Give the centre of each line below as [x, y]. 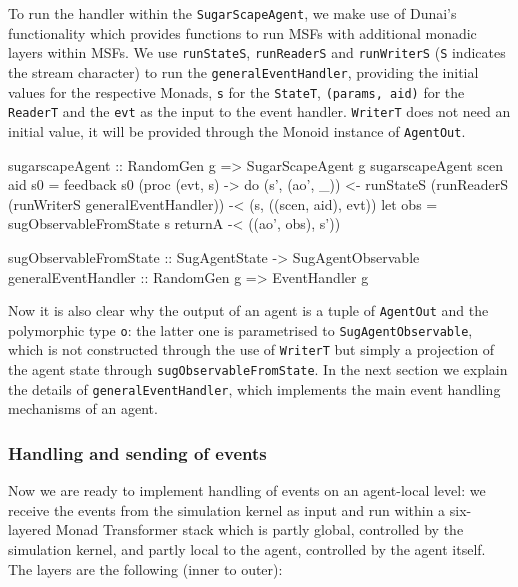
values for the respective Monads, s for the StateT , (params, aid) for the [236, 91]
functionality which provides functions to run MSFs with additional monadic [242, 32]
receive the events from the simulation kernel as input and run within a [227, 509]
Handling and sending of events [137, 452]
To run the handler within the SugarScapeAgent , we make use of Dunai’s [232, 13]
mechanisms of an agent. [83, 408]
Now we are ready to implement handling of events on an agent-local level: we [247, 490]
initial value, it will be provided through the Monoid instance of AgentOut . [237, 130]
